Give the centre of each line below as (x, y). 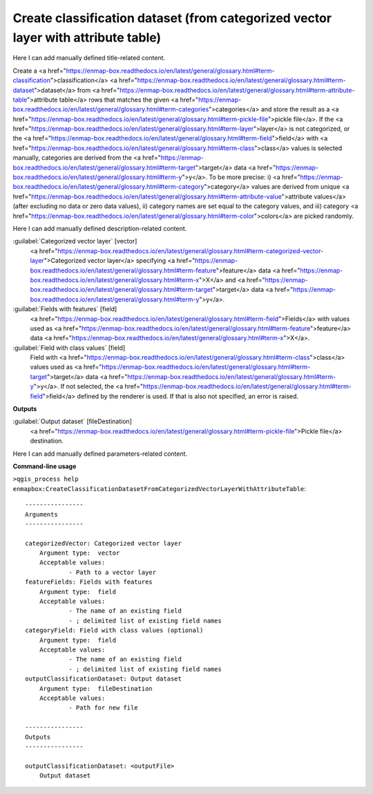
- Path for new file (103, 708)
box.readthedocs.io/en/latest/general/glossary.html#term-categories (111, 109)
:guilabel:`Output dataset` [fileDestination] (73, 421)
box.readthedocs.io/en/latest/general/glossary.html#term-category (108, 187)
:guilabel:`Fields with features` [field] (65, 309)
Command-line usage (45, 466)
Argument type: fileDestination (96, 689)
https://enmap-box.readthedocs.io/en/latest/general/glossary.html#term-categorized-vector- (191, 251)
